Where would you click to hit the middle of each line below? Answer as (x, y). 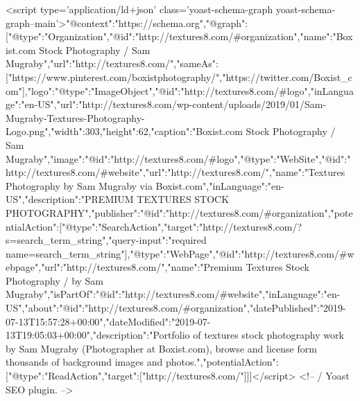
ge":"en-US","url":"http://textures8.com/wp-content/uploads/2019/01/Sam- (166, 104)
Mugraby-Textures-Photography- (75, 117)
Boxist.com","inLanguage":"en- (220, 185)
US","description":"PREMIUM (70, 199)
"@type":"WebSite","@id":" (295, 158)
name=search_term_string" (65, 253)
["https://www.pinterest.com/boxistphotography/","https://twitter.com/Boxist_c (179, 77)
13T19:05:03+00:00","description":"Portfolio (98, 335)
